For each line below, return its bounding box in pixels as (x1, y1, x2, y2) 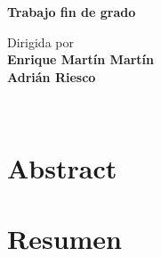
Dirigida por (7, 32, 74, 51)
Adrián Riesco (7, 67, 96, 86)
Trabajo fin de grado (7, 3, 136, 21)
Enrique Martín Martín (7, 50, 155, 69)
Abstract (7, 150, 117, 187)
